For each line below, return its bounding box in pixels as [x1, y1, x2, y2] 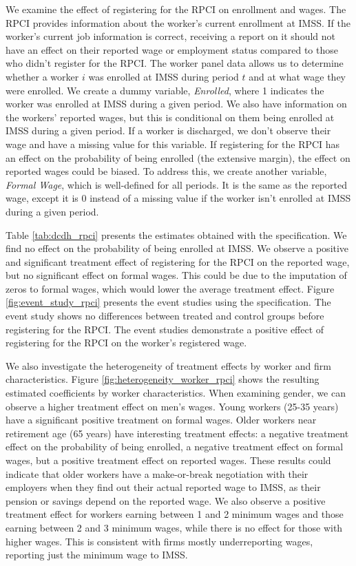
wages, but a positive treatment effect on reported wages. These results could [6, 453, 331, 467]
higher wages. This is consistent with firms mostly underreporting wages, [6, 534, 313, 548]
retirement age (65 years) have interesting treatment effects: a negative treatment [6, 426, 349, 440]
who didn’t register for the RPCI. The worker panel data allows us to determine [6, 56, 344, 70]
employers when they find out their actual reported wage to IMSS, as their [6, 480, 321, 494]
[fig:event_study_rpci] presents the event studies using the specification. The [6, 295, 331, 309]
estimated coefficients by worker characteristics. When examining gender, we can [6, 386, 346, 400]
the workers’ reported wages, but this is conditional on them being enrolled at [6, 109, 335, 124]
